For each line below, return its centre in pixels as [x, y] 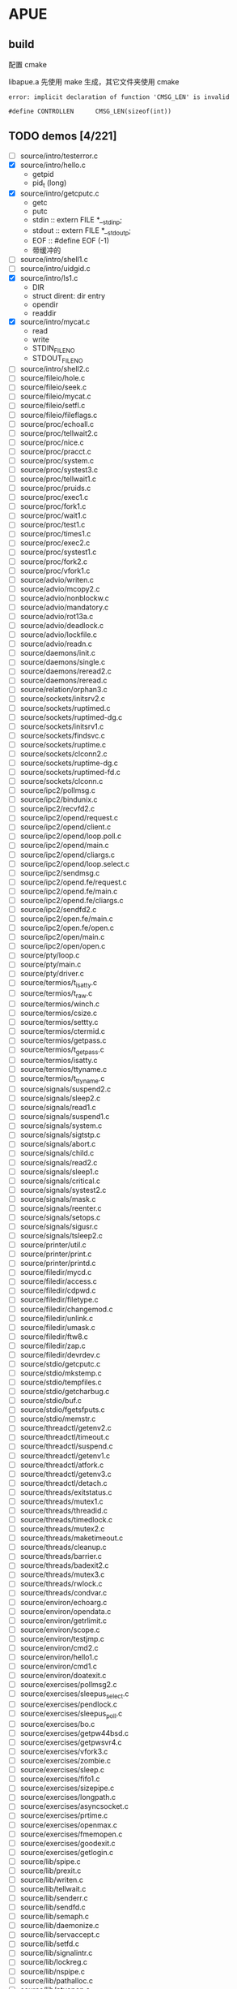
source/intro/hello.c [53, 165]
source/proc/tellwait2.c [59, 433]
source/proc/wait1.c [53, 515]
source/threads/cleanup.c [63, 1548]
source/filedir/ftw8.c [54, 1337]
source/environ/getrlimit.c [63, 1621]
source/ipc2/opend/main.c [64, 846]
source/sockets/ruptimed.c [65, 708]
